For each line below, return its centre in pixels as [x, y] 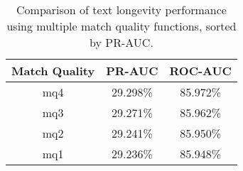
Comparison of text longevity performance [121, 10]
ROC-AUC [200, 71]
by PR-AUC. [121, 42]
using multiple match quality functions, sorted [121, 26]
